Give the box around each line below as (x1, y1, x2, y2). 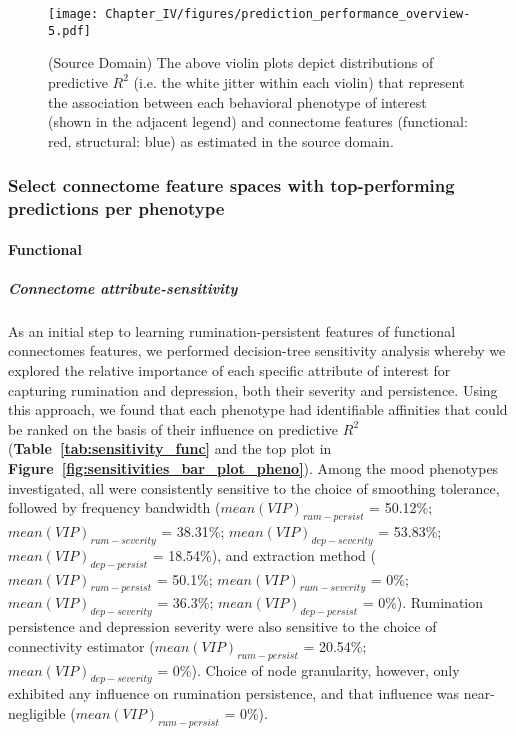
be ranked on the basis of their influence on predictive (8, 418, 339, 439)
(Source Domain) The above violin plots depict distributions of (48, 52, 434, 73)
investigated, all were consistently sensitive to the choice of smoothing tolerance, (8, 477, 500, 498)
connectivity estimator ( (8, 635, 155, 656)
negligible (8, 702, 66, 723)
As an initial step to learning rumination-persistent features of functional (8, 320, 456, 341)
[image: (48, 7, 99, 21)
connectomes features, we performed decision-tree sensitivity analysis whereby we (8, 340, 506, 361)
